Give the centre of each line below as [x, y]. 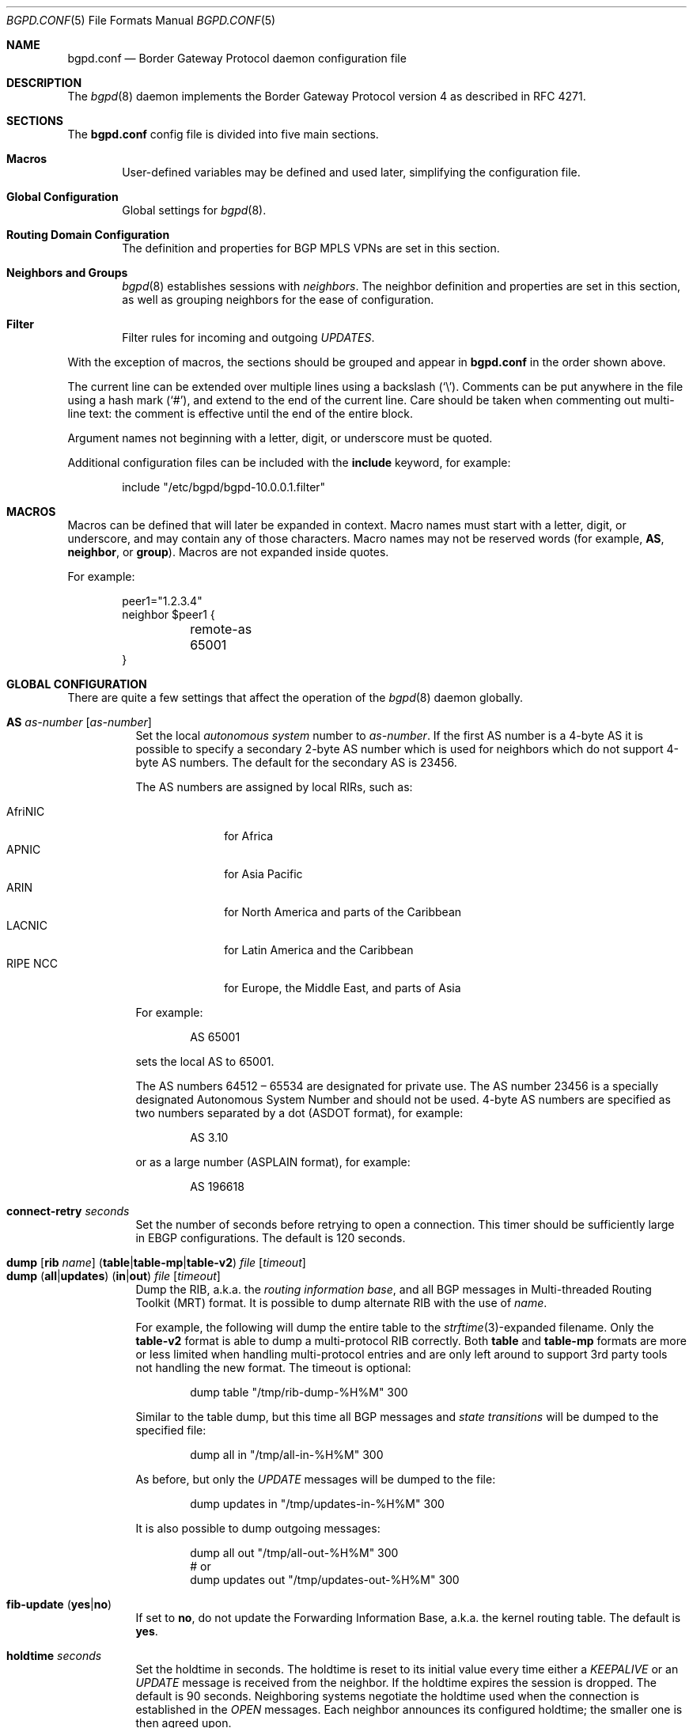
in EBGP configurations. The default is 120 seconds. [271, 1238]
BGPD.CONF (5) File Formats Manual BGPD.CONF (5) [141, 20]
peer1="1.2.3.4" [162, 601]
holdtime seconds [54, 1656]
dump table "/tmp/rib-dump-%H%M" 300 [299, 1392]
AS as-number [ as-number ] [79, 722]
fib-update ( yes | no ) [59, 1604]
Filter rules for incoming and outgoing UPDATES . [248, 337]
